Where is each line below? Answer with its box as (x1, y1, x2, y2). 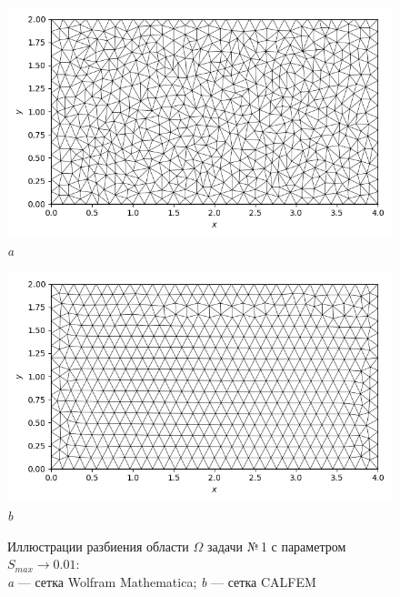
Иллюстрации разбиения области (7, 536, 189, 555)
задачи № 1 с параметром (207, 536, 346, 555)
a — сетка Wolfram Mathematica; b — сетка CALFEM (7, 572, 316, 591)
